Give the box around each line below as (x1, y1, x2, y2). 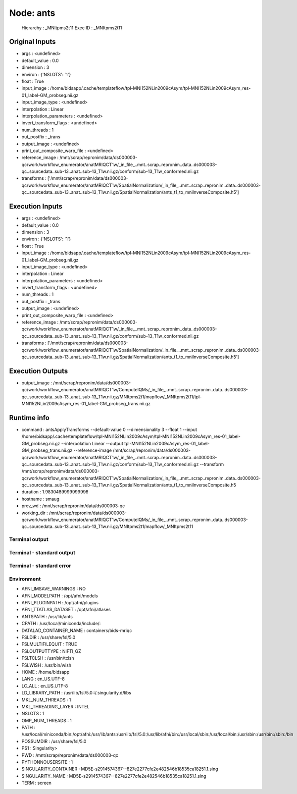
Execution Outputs (9, 367, 68, 375)
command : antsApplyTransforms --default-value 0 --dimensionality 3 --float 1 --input (21, 426, 198, 432)
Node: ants (9, 7, 55, 18)
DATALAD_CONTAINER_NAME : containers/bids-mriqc (21, 627, 132, 634)
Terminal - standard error (9, 562, 71, 569)
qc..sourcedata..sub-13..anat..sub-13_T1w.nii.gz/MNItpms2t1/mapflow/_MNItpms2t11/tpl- (21, 394, 202, 400)
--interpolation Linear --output (61, 440, 123, 446)
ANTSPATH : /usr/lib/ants (21, 613, 73, 619)
